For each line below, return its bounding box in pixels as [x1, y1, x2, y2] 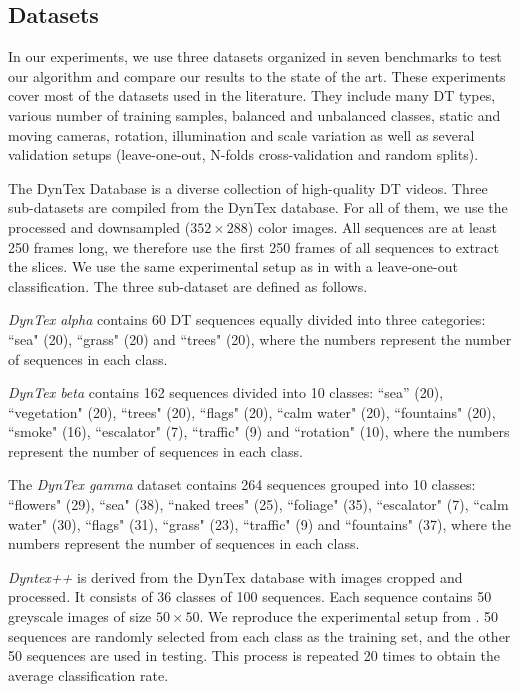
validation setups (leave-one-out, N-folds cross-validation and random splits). [8, 144, 479, 165]
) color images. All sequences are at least [247, 216, 498, 237]
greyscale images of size [8, 606, 152, 627]
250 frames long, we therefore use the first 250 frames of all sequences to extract [8, 236, 500, 257]
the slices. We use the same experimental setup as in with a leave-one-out [8, 256, 458, 277]
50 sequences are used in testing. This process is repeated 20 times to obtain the [8, 645, 500, 666]
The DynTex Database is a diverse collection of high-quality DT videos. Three [8, 177, 488, 198]
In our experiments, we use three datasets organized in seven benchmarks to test [8, 46, 502, 67]
